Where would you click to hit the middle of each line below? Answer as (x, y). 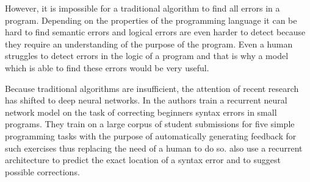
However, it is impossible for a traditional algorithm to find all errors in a (142, 8)
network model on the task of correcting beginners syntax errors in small (141, 112)
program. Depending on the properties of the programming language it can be (151, 20)
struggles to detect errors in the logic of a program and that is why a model (147, 56)
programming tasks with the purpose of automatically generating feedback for (151, 135)
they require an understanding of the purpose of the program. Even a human (149, 44)
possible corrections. (42, 171)
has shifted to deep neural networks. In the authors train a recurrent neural (146, 100)
